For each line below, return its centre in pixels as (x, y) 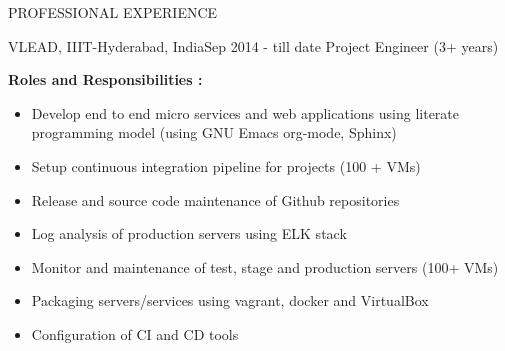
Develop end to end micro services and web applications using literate (245, 112)
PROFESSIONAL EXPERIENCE (113, 12)
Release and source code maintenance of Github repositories (215, 199)
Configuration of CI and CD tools (135, 333)
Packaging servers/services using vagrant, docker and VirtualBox (230, 300)
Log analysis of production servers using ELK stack (189, 233)
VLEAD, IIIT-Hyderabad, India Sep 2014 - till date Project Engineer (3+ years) (253, 45)
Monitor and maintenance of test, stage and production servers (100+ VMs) (265, 266)
